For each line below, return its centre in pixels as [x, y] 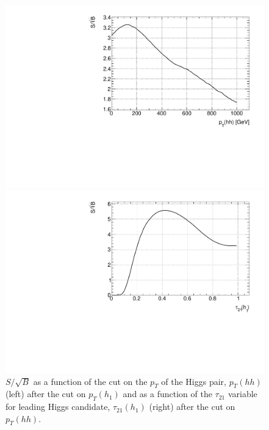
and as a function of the [167, 394]
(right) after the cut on [192, 407]
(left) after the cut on [46, 394]
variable [242, 394]
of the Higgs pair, [194, 381]
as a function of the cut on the [90, 381]
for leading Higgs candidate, [58, 407]
